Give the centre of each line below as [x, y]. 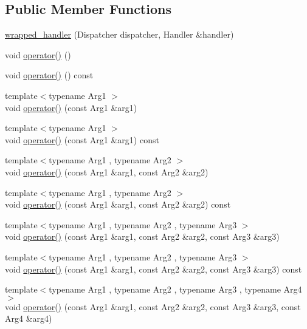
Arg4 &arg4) [29, 318]
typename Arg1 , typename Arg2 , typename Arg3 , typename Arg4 [175, 289]
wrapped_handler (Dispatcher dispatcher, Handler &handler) [119, 34]
